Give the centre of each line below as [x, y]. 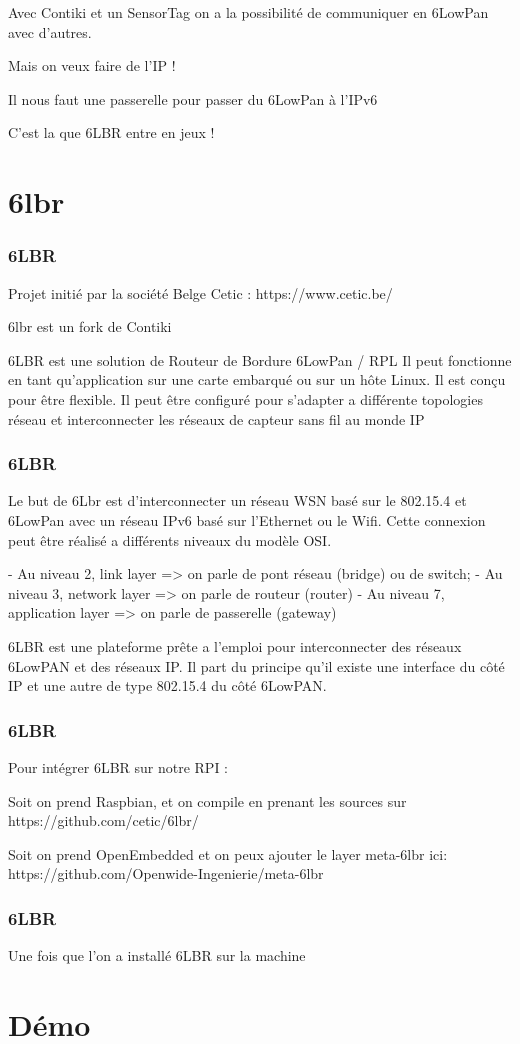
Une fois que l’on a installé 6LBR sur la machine [157, 955]
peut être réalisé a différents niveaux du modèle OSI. [170, 539]
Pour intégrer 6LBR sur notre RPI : [118, 766]
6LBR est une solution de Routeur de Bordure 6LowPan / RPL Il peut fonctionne [260, 359]
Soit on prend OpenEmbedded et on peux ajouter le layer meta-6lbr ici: [228, 853]
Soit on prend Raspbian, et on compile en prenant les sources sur [207, 800]
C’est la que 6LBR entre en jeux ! [111, 132]
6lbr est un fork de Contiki [90, 326]
